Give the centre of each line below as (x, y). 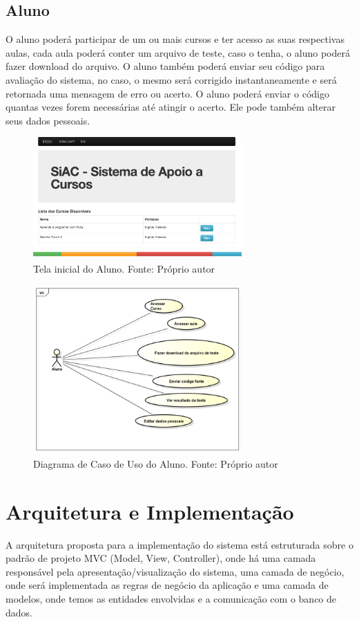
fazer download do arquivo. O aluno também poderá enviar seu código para (165, 66)
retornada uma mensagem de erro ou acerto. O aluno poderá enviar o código (167, 93)
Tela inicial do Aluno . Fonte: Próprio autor (124, 268)
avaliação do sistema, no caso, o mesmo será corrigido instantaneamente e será (171, 79)
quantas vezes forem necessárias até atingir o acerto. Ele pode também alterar (171, 107)
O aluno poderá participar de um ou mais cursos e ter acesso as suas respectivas (175, 39)
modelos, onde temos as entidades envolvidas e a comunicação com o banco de (171, 599)
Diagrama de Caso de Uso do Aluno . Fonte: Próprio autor (156, 463)
